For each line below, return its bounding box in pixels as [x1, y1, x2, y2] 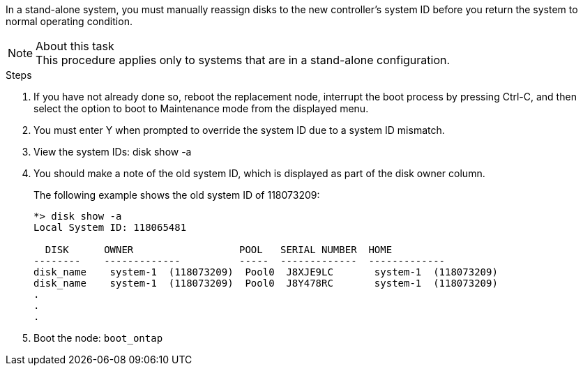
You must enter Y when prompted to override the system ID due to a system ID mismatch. [33, 124, 445, 136]
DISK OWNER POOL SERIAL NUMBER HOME [45, 244, 393, 255]
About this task [36, 39, 114, 53]
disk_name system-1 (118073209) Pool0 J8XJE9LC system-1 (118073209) [33, 266, 498, 278]
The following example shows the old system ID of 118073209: [33, 189, 320, 201]
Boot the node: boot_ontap [33, 332, 163, 344]
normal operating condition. [6, 15, 132, 27]
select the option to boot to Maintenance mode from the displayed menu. [33, 103, 369, 114]
